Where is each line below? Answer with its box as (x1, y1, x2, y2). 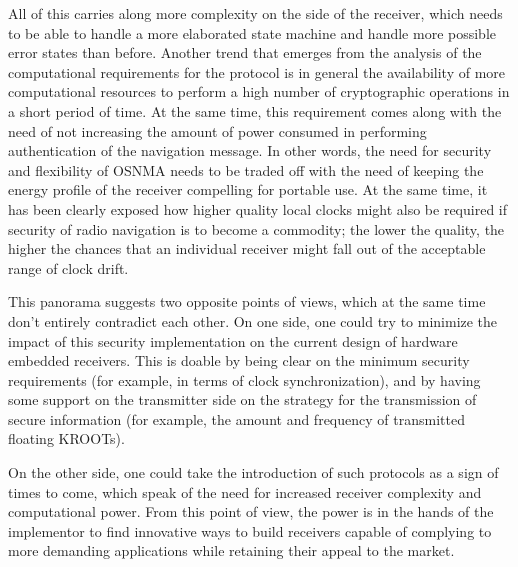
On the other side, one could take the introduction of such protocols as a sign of (8, 462, 499, 483)
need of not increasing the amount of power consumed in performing (8, 120, 427, 141)
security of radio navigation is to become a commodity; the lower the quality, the (8, 218, 505, 239)
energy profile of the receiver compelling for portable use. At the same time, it (8, 179, 488, 200)
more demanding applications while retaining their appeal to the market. (8, 540, 455, 561)
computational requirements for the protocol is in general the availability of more (8, 61, 506, 82)
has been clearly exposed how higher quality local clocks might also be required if (8, 198, 508, 219)
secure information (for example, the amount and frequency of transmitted (8, 408, 465, 429)
